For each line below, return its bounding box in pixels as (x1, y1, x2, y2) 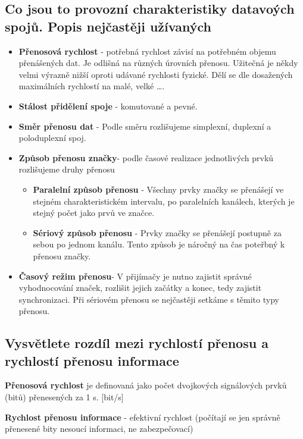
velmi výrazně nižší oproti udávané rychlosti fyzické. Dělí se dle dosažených (18, 68, 293, 80)
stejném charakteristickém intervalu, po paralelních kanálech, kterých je (33, 195, 295, 207)
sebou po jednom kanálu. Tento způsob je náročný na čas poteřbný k (33, 238, 285, 250)
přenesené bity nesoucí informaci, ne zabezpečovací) (5, 422, 193, 435)
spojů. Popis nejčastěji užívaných (5, 17, 211, 35)
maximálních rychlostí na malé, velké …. (18, 80, 165, 92)
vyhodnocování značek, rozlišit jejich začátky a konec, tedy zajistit (18, 281, 262, 294)
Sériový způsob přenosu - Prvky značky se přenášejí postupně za (33, 226, 282, 239)
